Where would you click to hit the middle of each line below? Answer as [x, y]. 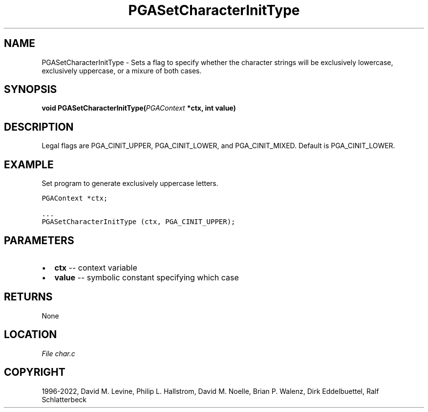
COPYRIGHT [35, 372]
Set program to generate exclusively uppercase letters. [130, 183]
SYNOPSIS [31, 90]
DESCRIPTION [39, 127]
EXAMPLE [29, 164]
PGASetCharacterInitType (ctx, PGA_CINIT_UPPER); [139, 222]
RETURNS [28, 297]
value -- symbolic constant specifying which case [147, 277]
